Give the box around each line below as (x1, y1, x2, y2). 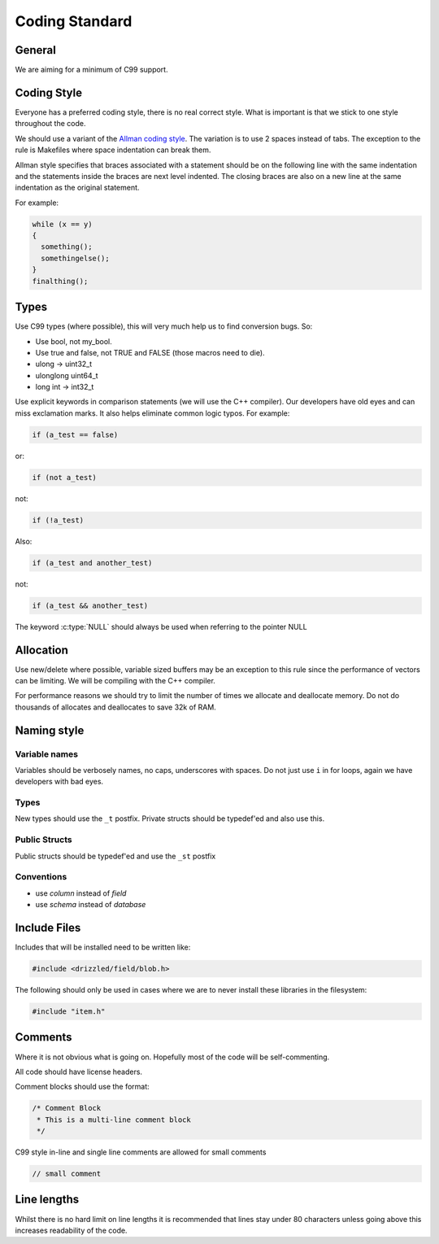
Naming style (15, 723, 85, 737)
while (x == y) (32, 220, 93, 229)
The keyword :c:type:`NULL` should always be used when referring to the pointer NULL (15, 622, 308, 631)
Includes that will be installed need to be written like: (15, 942, 191, 952)
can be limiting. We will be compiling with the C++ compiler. (15, 676, 215, 686)
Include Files (15, 920, 81, 935)
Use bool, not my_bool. (35, 336, 113, 346)
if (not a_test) (32, 473, 98, 482)
